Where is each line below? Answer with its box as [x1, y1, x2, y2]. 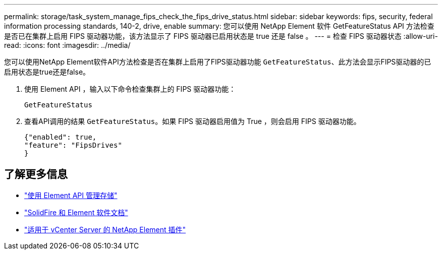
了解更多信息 [4, 168, 68, 181]
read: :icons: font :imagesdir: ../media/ [4, 41, 131, 49]
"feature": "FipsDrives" [24, 141, 122, 149]
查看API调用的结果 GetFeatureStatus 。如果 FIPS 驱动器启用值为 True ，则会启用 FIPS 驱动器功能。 [24, 117, 361, 125]
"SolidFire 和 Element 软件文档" [24, 208, 128, 217]
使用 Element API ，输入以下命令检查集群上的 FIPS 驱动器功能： [24, 85, 236, 93]
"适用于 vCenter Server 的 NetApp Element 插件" [24, 225, 186, 234]
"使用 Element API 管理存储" [24, 190, 118, 200]
